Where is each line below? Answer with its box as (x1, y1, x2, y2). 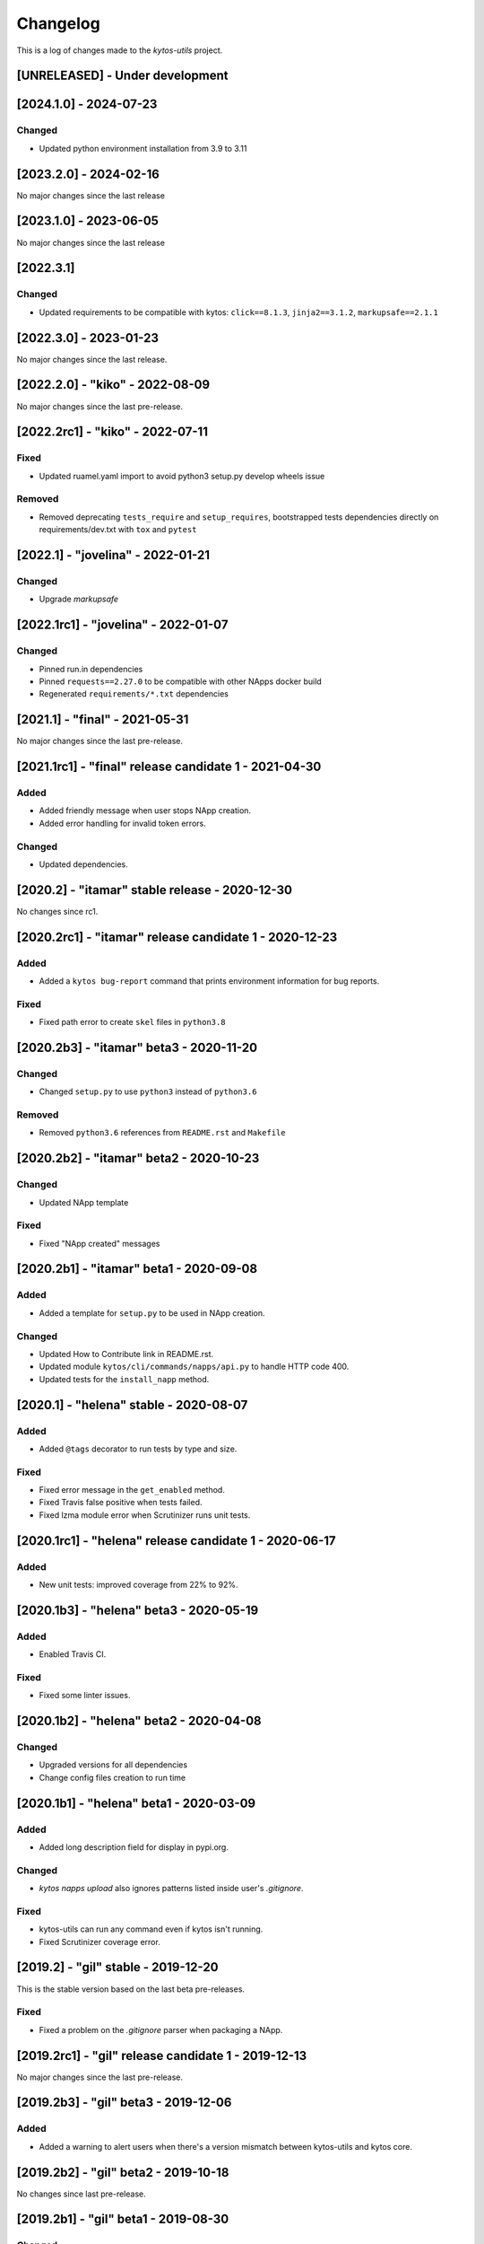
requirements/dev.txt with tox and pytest (39, 524, 197, 535)
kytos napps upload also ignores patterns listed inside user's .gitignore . (39, 1883, 304, 1894)
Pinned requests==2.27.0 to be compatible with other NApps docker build (39, 676, 322, 687)
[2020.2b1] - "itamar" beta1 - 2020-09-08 (16, 1261, 258, 1276)
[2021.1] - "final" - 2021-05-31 (16, 712, 189, 727)
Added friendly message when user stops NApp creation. (39, 805, 251, 816)
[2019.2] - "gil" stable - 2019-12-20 (16, 1959, 219, 1975)
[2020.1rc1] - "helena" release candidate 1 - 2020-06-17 (16, 1533, 336, 1548)
